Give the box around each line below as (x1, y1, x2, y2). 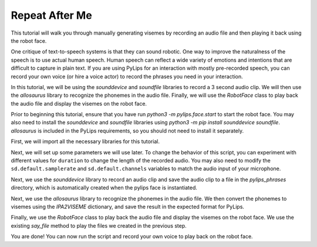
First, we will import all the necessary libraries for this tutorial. (11, 138, 160, 145)
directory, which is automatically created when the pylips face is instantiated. (11, 184, 198, 191)
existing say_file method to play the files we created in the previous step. (11, 222, 187, 229)
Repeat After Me (11, 9, 92, 22)
